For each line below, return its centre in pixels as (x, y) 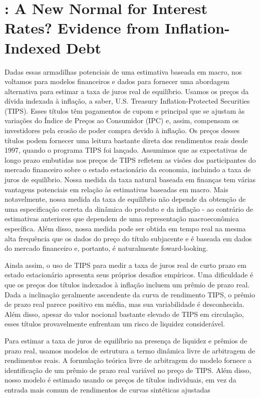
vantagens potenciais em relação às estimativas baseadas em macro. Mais (116, 189)
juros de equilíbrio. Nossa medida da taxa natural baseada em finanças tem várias (130, 179)
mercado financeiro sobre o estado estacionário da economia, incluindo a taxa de (128, 169)
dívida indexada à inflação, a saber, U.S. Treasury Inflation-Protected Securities (127, 101)
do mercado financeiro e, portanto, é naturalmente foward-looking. (106, 248)
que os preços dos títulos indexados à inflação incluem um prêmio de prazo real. (127, 284)
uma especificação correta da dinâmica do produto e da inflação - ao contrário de (129, 209)
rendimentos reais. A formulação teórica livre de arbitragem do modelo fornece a (128, 360)
